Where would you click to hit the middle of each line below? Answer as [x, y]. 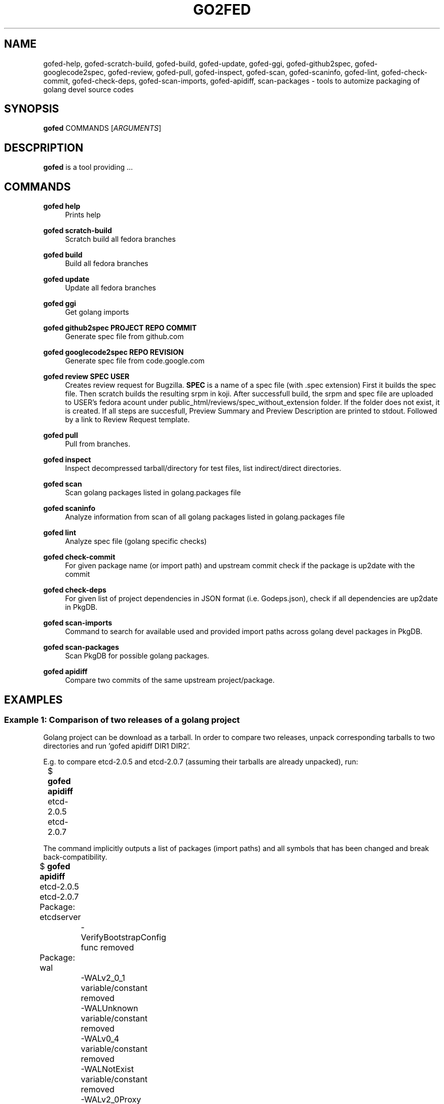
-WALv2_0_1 [103, 978]
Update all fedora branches [110, 288]
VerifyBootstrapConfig [123, 937]
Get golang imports [97, 312]
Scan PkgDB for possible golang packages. [137, 656]
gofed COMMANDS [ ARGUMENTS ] [102, 128]
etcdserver [60, 917]
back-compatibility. [75, 857]
